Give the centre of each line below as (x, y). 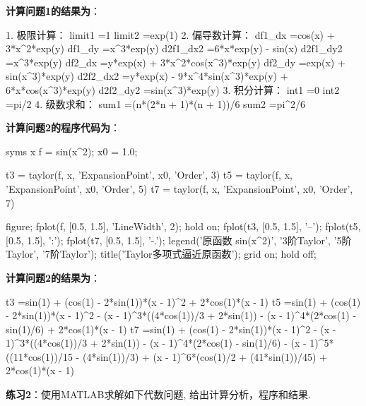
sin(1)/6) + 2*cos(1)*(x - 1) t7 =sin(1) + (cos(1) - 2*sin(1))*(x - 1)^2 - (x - (171, 329)
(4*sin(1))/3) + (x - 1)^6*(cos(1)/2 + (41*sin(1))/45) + (205, 356)
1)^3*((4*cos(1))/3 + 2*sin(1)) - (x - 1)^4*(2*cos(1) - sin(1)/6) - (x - (156, 343)
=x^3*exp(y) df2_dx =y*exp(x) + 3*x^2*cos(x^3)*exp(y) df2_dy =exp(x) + (176, 62)
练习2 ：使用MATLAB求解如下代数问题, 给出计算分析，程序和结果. (158, 394)
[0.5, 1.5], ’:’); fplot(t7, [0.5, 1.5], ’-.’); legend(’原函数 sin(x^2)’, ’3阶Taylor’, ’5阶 (179, 240)
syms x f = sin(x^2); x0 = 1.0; (72, 151)
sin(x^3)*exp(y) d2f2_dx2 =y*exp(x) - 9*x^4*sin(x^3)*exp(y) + (147, 76)
